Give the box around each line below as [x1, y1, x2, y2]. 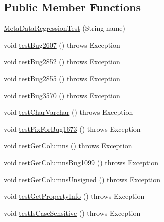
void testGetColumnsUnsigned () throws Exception [4, 174, 160, 184]
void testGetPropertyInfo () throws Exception [4, 191, 145, 201]
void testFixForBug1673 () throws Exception [4, 123, 141, 134]
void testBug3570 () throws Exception [4, 90, 120, 100]
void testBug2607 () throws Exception [4, 39, 120, 50]
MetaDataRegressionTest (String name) [4, 23, 125, 33]
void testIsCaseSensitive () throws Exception [4, 207, 141, 218]
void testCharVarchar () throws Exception [4, 107, 133, 117]
